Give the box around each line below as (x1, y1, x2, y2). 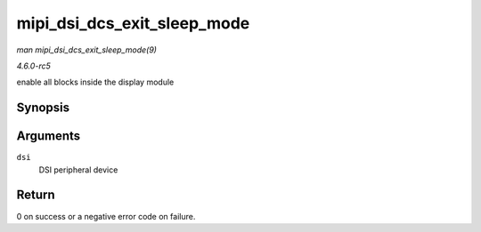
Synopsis (16, 100, 70, 116)
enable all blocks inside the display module (16, 76, 175, 88)
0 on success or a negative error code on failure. (16, 211, 196, 221)
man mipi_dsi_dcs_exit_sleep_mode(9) (16, 44, 158, 55)
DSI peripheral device (38, 164, 118, 175)
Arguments (16, 129, 81, 144)
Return (16, 188, 55, 203)
